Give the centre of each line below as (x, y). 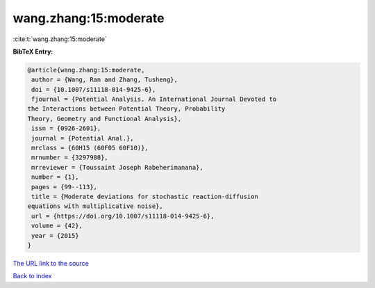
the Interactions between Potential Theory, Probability (126, 109)
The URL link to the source (51, 263)
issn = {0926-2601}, (66, 128)
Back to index (32, 276)
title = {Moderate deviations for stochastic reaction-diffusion (145, 197)
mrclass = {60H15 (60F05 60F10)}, (90, 148)
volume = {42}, (57, 226)
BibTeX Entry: (33, 51)
